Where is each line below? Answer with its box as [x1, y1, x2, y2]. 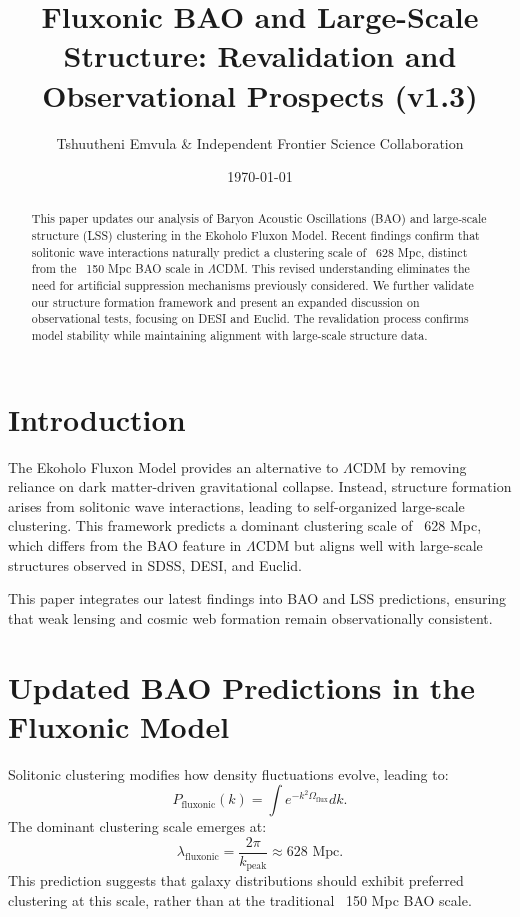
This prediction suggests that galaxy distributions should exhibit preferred [8, 870, 464, 891]
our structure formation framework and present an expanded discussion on [31, 293, 420, 310]
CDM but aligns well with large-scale [255, 535, 483, 556]
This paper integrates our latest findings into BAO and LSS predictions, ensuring [8, 588, 507, 609]
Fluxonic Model [8, 705, 230, 746]
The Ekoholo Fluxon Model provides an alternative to [8, 456, 339, 477]
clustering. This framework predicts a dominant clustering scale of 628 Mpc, [8, 515, 482, 536]
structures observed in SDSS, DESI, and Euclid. [8, 554, 303, 575]
